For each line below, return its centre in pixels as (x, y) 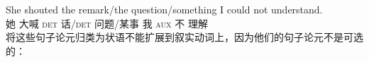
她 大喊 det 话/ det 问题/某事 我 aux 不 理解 (107, 23)
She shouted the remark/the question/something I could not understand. (164, 9)
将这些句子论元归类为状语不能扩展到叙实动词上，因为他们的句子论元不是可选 (184, 37)
